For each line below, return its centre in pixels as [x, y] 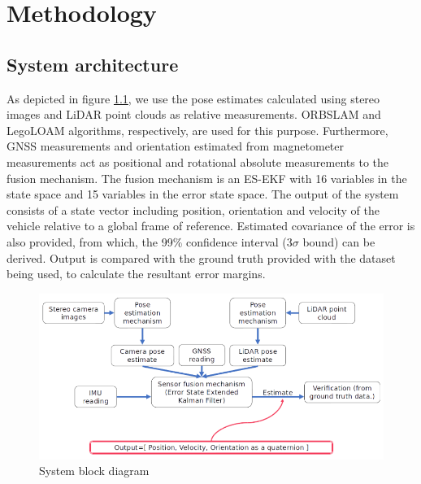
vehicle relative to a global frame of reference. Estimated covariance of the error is [211, 226]
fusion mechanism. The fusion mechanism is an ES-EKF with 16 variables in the [207, 178]
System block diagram [94, 471]
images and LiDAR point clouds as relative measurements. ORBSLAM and [194, 114]
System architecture [93, 64]
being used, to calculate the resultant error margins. [136, 274]
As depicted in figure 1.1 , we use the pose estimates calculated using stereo [193, 98]
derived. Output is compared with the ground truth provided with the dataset [201, 257]
